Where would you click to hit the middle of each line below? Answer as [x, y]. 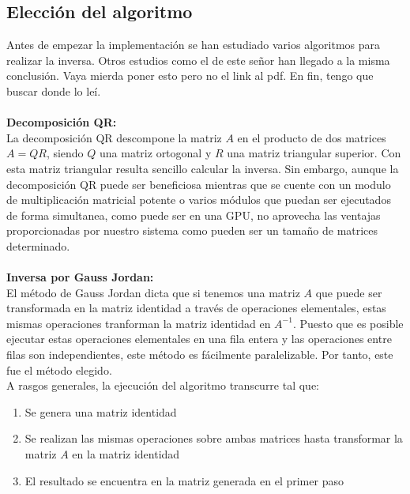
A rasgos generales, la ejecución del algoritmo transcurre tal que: [163, 385]
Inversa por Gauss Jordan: [80, 277]
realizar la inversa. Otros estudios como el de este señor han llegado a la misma [198, 60]
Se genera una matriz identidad [101, 411]
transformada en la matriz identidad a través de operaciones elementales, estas [196, 308]
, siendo [65, 153]
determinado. [38, 245]
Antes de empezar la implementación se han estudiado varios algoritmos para [194, 45]
